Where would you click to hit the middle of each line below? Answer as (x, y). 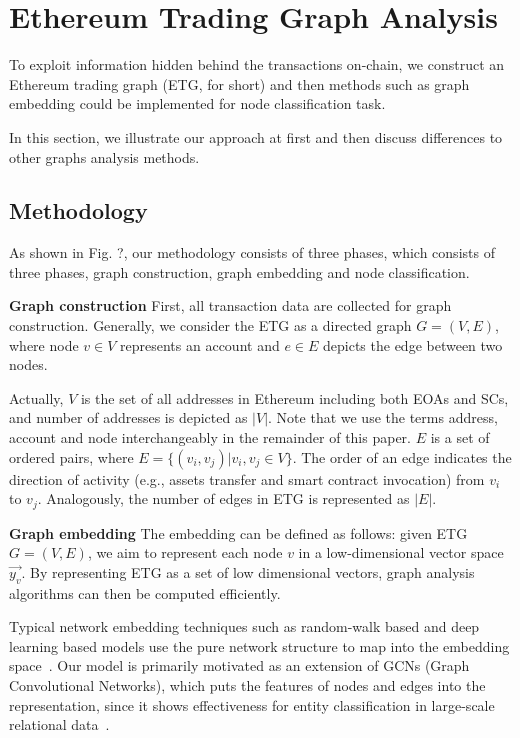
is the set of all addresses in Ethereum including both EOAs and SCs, (294, 397)
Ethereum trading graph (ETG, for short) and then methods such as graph (239, 83)
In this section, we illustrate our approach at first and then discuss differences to (256, 136)
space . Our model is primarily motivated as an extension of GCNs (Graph (239, 665)
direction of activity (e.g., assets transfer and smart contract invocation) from (247, 478)
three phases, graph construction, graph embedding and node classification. (239, 271)
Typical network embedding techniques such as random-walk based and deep (244, 626)
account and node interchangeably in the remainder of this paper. (210, 437)
